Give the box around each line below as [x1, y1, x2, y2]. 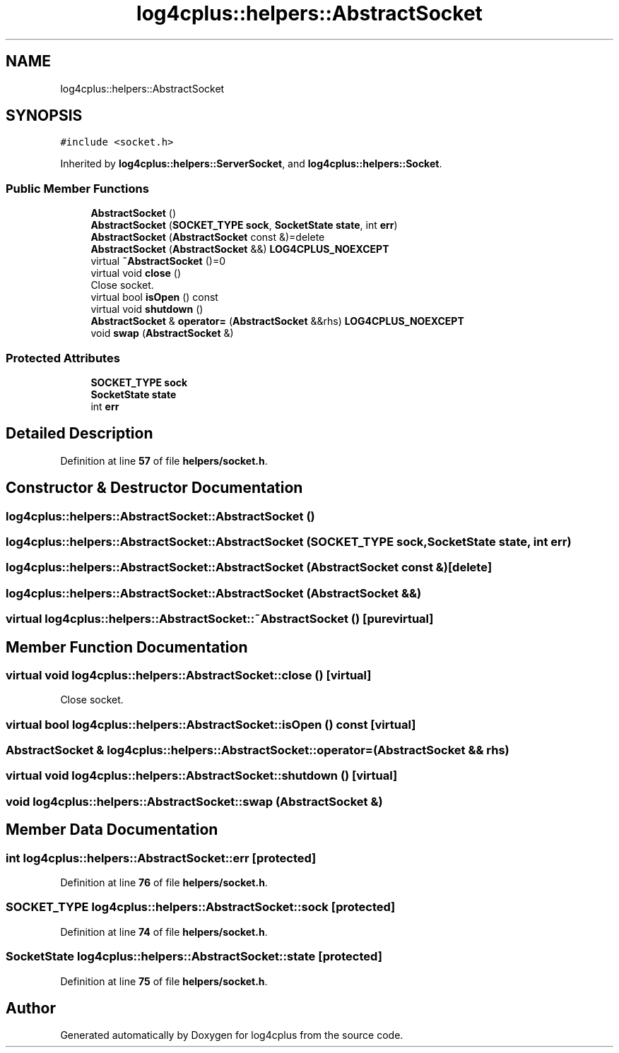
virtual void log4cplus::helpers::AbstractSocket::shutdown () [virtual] [6, 768, 398, 783]
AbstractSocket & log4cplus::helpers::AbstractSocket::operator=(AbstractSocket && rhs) [6, 743, 509, 758]
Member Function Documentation [6, 638, 248, 656]
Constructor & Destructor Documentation [6, 479, 303, 497]
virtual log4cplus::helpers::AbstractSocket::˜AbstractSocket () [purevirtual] [6, 612, 434, 626]
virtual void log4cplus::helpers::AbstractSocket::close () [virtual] [6, 667, 372, 682]
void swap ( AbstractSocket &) [90, 327, 234, 340]
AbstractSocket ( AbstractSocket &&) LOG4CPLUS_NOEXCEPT [90, 243, 389, 256]
